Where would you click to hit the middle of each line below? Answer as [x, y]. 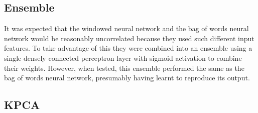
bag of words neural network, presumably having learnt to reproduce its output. [127, 78]
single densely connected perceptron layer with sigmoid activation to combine [123, 58]
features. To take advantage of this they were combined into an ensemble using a [128, 48]
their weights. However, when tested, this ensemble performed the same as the [124, 68]
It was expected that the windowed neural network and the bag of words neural [126, 28]
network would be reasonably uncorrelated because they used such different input [129, 38]
